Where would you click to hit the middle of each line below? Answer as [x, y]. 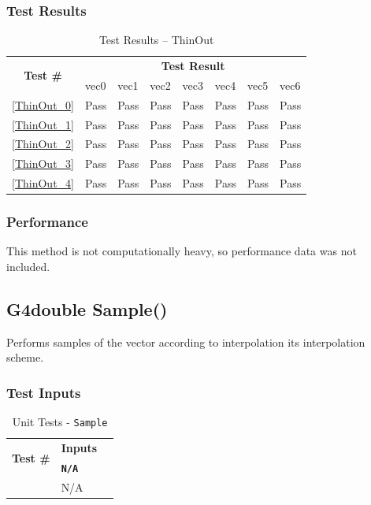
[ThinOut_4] [43, 183]
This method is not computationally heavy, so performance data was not [182, 251]
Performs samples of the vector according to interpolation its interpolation [186, 342]
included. [28, 267]
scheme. [25, 357]
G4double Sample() [87, 309]
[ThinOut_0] [43, 104]
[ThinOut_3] [43, 163]
